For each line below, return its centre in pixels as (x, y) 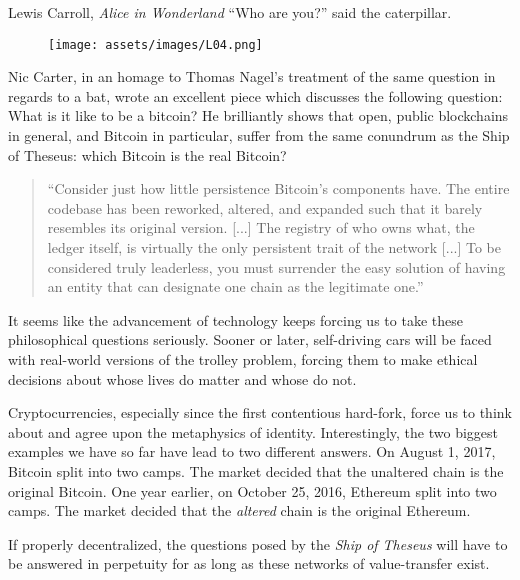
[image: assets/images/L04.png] (155, 44)
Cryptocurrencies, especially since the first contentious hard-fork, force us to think (260, 412)
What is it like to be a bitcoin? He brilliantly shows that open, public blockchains (258, 115)
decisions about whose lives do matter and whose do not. (182, 378)
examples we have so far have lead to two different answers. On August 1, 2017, (252, 451)
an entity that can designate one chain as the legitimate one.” (235, 286)
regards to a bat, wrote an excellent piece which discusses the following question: (255, 95)
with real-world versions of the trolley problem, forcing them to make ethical (243, 358)
